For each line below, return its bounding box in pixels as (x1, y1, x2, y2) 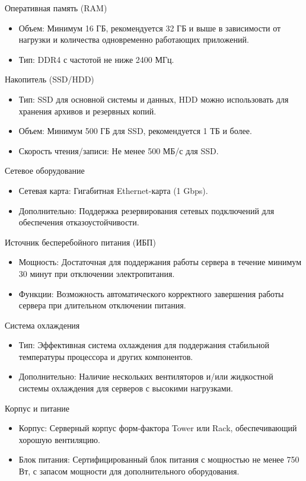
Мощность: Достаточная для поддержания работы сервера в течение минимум (18, 256, 301, 268)
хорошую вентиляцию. (18, 433, 100, 445)
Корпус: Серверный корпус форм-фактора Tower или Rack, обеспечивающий (18, 422, 297, 434)
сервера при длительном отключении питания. (18, 299, 186, 311)
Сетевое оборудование (5, 164, 85, 177)
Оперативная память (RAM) (5, 2, 107, 14)
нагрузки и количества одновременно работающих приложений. (18, 33, 249, 46)
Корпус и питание (5, 402, 69, 414)
